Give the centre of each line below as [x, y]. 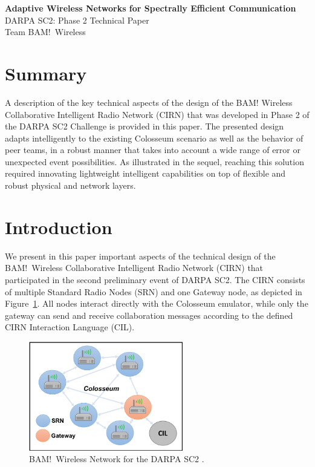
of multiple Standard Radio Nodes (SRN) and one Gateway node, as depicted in [154, 291]
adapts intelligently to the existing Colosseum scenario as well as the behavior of [154, 138]
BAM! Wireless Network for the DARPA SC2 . [117, 459]
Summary [46, 73]
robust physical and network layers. [70, 185]
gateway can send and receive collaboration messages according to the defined [149, 315]
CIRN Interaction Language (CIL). [70, 327]
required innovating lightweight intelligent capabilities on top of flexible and [145, 173]
